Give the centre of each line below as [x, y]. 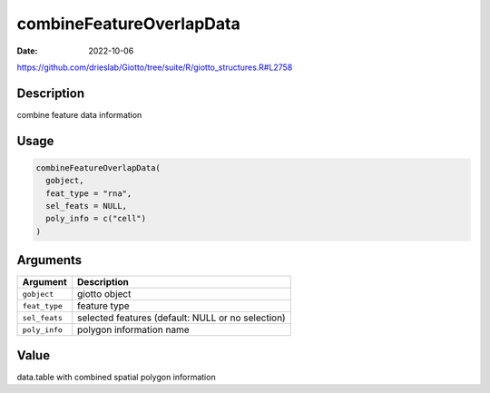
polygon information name [133, 329]
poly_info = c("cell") [96, 219]
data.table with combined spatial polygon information [117, 377]
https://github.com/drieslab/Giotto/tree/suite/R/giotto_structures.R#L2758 [155, 67]
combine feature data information [79, 114]
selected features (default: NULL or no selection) [181, 318]
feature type [104, 306]
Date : [27, 51]
